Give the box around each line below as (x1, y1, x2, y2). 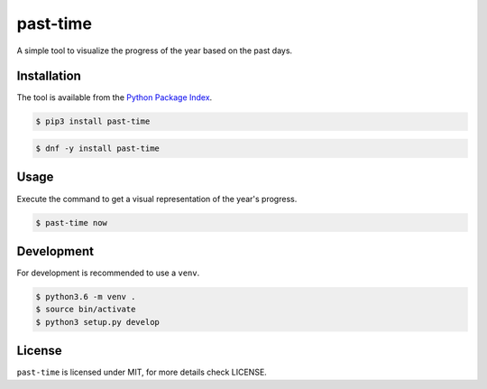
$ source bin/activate (35, 304, 136, 315)
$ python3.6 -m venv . (35, 292, 136, 301)
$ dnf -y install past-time (35, 144, 160, 153)
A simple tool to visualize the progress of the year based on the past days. (16, 45, 293, 56)
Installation (16, 69, 81, 84)
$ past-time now (35, 218, 108, 227)
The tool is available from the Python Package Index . (16, 92, 213, 103)
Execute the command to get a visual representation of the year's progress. (16, 193, 298, 204)
